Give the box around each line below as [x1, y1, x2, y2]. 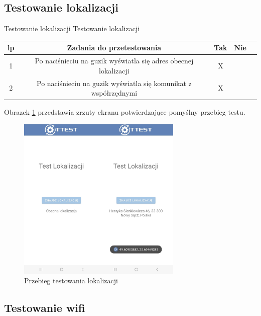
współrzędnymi [91, 88, 138, 98]
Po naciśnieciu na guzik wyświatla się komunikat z [36, 77, 192, 88]
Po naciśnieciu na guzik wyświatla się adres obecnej [35, 55, 194, 66]
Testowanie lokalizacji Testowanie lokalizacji [4, 23, 140, 34]
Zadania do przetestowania [67, 42, 162, 53]
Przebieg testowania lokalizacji [24, 275, 118, 286]
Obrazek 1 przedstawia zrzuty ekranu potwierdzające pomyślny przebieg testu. [4, 107, 245, 117]
